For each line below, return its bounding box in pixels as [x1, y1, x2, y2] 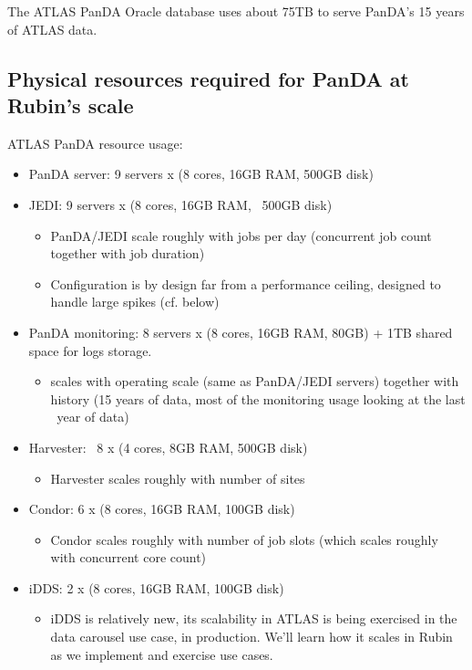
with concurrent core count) [50, 548, 207, 567]
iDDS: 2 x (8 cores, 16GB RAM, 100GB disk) [28, 578, 284, 597]
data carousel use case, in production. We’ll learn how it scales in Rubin [50, 627, 453, 646]
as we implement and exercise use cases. [50, 644, 273, 664]
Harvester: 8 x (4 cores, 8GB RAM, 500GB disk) [28, 437, 308, 456]
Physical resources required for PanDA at [7, 64, 409, 92]
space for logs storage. [28, 340, 152, 360]
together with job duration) [50, 244, 205, 263]
